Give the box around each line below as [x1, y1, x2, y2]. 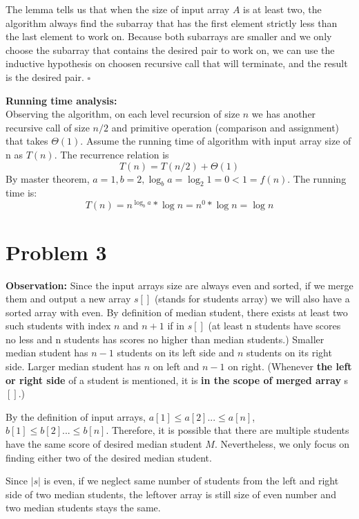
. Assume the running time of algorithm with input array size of [80, 134, 351, 148]
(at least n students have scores [208, 318, 341, 333]
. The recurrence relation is [54, 147, 169, 161]
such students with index [6, 318, 111, 333]
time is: [6, 185, 37, 200]
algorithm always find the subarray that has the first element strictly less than [6, 15, 338, 30]
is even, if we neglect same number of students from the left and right [43, 473, 339, 488]
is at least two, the [243, 2, 322, 16]
